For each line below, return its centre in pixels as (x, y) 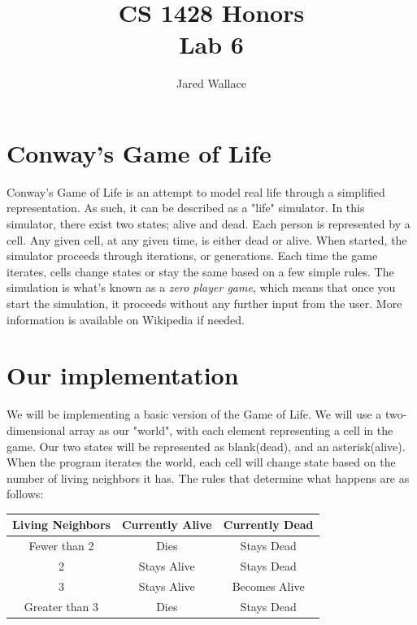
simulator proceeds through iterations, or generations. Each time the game (192, 256)
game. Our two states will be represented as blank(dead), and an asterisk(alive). (206, 446)
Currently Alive (167, 525)
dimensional (36, 430)
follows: (25, 494)
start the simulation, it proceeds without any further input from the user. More (204, 303)
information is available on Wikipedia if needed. (126, 319)
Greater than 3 (61, 606)
